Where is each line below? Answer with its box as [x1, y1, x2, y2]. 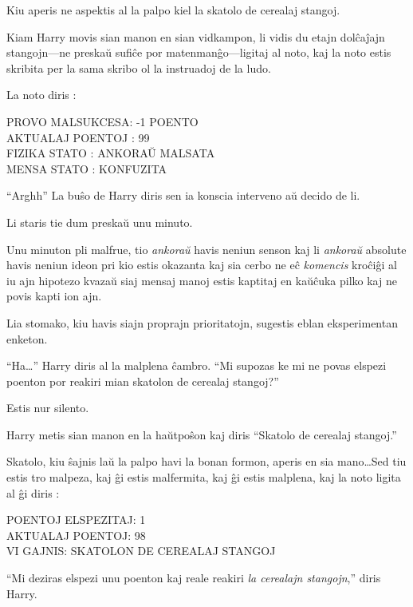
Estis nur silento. [6, 399, 89, 416]
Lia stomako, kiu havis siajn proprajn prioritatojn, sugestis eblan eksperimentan [6, 314, 398, 331]
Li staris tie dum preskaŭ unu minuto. [6, 213, 193, 230]
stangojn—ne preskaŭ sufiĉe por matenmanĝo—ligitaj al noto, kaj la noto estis [6, 44, 391, 61]
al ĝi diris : [6, 484, 60, 501]
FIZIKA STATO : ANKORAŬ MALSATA [6, 145, 215, 161]
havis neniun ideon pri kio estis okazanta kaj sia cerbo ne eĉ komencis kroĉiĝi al [6, 256, 397, 273]
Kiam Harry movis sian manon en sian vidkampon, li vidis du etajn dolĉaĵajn [6, 28, 385, 45]
